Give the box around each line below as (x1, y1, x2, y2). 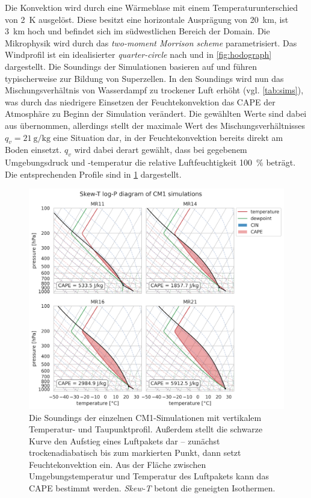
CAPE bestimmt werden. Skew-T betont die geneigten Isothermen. (29, 482, 276, 494)
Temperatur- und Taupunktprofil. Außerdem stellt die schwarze (29, 423, 263, 435)
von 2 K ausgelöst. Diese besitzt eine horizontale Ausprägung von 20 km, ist (5, 13, 289, 25)
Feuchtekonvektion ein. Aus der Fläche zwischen (29, 458, 206, 470)
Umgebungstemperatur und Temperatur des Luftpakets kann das (29, 470, 269, 482)
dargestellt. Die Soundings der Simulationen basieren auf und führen (5, 60, 257, 72)
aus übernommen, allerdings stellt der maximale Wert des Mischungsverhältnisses (5, 119, 306, 131)
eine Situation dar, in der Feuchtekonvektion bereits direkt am (53, 131, 283, 143)
